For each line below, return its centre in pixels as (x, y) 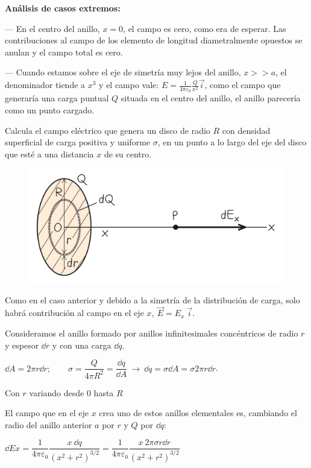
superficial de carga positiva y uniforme (78, 142)
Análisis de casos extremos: (63, 8)
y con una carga (82, 345)
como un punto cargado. (50, 110)
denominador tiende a (45, 85)
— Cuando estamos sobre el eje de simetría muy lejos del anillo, (123, 72)
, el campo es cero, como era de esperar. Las (205, 28)
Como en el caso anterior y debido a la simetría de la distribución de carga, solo (152, 299)
